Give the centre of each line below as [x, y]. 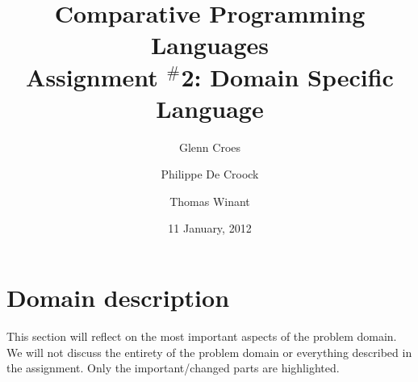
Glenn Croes [210, 147]
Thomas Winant [210, 201]
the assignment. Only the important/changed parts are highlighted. [173, 368]
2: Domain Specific [287, 76]
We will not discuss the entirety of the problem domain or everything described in [209, 352]
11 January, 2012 [210, 228]
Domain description [118, 298]
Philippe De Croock [210, 174]
